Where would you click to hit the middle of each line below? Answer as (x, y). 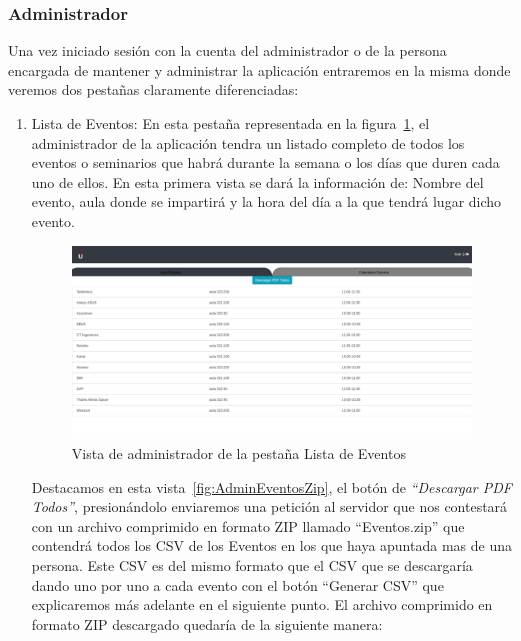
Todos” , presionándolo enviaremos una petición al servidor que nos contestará (269, 506)
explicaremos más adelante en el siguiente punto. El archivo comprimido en (262, 604)
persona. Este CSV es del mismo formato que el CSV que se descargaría (252, 564)
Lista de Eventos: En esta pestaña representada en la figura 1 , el (230, 123)
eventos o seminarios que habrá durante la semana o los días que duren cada (265, 162)
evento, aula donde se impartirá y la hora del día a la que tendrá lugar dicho (266, 201)
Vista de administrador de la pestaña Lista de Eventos (238, 453)
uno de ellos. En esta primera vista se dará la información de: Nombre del (257, 181)
